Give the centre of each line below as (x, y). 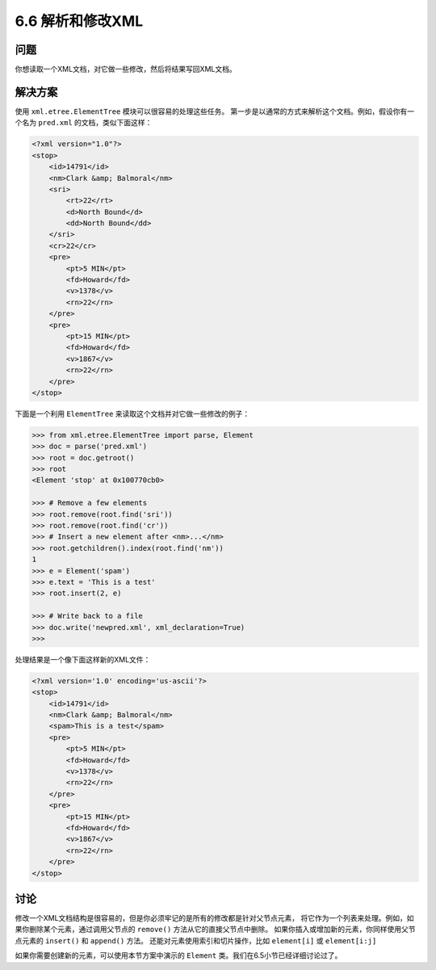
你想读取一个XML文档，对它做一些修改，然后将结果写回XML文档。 (126, 69)
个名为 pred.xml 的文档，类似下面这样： (84, 123)
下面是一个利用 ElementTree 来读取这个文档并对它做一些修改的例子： (132, 414)
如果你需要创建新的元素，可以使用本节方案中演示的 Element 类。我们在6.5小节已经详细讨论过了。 (178, 955)
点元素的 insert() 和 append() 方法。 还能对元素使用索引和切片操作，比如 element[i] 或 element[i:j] (196, 940)
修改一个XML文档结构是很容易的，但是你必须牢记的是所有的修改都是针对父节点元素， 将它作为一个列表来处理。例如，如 (215, 918)
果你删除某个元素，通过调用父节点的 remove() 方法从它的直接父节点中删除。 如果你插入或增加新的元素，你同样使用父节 (215, 930)
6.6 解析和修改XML (79, 21)
